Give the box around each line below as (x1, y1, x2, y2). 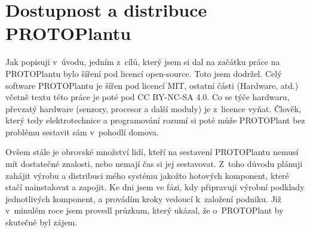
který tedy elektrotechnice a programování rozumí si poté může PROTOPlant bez (5, 114, 305, 126)
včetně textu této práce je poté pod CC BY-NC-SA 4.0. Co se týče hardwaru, (5, 91, 290, 103)
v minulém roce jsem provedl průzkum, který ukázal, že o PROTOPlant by (5, 204, 284, 216)
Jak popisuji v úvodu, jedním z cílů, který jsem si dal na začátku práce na (5, 55, 280, 68)
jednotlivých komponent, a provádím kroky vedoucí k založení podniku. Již (5, 192, 281, 205)
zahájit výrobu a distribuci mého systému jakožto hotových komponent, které (5, 169, 289, 181)
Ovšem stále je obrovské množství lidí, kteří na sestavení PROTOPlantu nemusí (5, 146, 299, 158)
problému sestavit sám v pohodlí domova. (5, 125, 159, 138)
